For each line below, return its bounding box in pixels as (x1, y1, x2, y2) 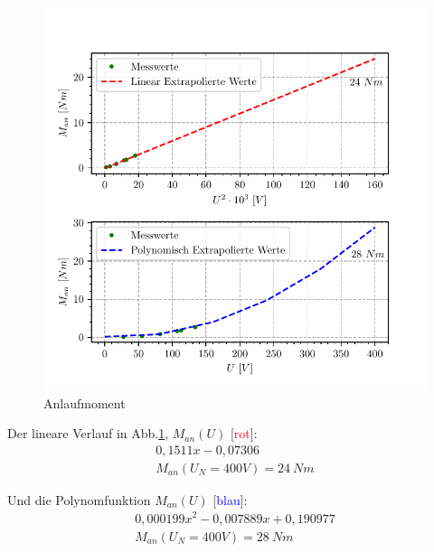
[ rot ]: (230, 424, 258, 443)
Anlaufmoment (43, 393, 126, 412)
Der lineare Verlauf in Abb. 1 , (7, 424, 169, 443)
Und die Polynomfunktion (7, 490, 151, 509)
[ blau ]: (212, 490, 248, 509)
